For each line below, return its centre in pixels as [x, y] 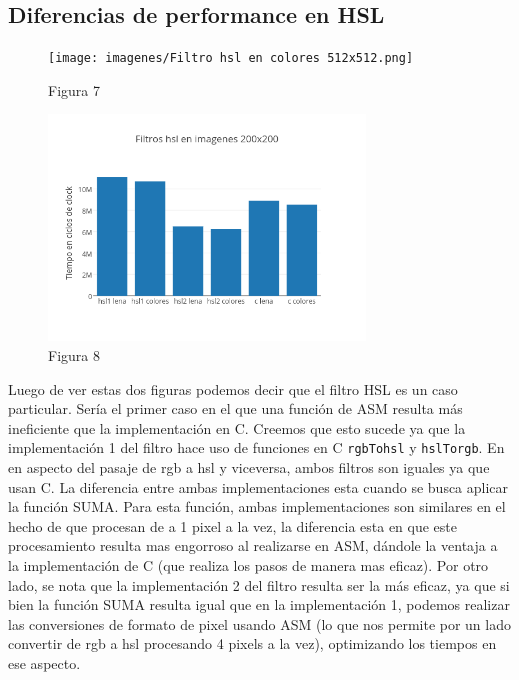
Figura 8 [74, 354]
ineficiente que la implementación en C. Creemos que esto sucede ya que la [237, 427]
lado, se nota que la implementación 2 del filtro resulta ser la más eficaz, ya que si [259, 584]
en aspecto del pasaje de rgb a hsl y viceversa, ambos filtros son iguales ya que [249, 466]
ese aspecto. [44, 662]
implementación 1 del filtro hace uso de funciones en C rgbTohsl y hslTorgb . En [256, 447]
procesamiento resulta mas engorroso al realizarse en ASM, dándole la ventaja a [253, 545]
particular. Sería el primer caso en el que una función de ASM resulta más [235, 408]
